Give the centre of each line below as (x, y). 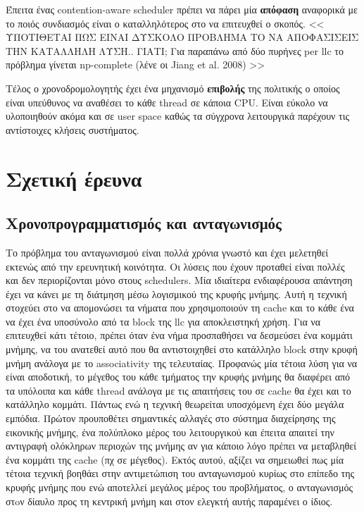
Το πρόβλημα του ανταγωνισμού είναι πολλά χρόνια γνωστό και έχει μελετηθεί (167, 252)
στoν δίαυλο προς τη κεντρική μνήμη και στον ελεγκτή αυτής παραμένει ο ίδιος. (169, 501)
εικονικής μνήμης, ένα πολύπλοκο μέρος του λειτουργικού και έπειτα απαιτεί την (170, 432)
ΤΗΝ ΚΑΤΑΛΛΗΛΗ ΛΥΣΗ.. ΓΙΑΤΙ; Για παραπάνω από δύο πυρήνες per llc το (175, 50)
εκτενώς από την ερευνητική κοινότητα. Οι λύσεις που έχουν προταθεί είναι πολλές (175, 266)
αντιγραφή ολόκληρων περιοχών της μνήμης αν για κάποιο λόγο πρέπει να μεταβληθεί (181, 446)
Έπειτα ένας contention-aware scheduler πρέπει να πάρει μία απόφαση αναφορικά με (182, 9)
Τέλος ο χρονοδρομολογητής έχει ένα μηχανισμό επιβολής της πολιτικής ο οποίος (173, 88)
